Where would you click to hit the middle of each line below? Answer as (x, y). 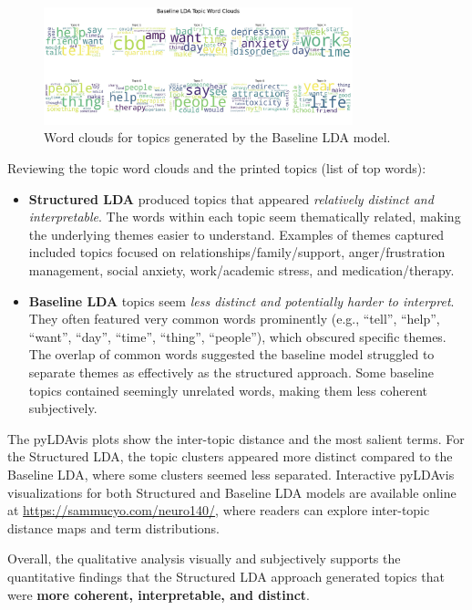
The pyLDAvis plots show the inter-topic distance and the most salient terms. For (236, 438)
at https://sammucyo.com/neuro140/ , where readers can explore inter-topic (219, 510)
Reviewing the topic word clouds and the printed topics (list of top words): (217, 168)
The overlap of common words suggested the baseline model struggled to (231, 354)
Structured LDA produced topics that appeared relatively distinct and (231, 198)
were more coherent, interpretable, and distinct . (159, 594)
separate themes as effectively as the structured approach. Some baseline (231, 372)
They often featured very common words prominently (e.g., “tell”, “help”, (234, 319)
